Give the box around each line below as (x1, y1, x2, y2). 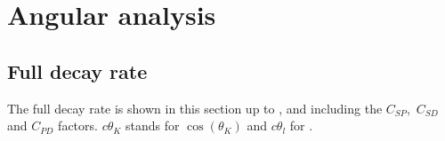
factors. (58, 116, 98, 135)
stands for (125, 116, 180, 135)
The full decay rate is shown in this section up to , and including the (7, 98, 383, 117)
